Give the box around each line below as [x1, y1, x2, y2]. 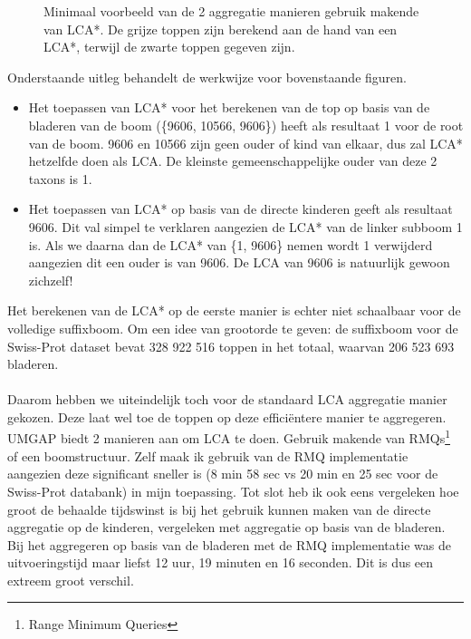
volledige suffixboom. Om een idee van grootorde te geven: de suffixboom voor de [7, 318, 458, 337]
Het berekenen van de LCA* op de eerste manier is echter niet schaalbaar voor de [7, 301, 461, 320]
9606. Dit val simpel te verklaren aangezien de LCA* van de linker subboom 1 [28, 217, 463, 236]
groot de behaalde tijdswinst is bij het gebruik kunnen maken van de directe [7, 499, 431, 518]
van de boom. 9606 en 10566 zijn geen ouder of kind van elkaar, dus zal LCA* [28, 133, 463, 152]
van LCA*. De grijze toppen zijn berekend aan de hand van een [43, 19, 398, 38]
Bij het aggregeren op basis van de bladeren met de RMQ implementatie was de [7, 535, 451, 554]
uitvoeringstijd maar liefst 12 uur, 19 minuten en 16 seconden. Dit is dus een [7, 553, 434, 572]
